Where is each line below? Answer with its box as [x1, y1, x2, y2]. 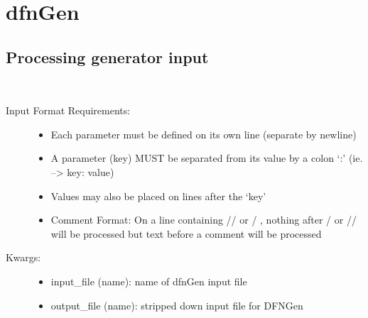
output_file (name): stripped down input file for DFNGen [50, 297, 303, 312]
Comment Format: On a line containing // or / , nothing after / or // [50, 212, 357, 227]
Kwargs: [6, 250, 41, 265]
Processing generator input [6, 45, 209, 67]
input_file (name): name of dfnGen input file [50, 273, 247, 288]
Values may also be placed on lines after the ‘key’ [50, 188, 266, 203]
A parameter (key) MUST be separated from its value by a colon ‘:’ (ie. [50, 150, 363, 165]
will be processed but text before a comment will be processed [50, 226, 322, 241]
